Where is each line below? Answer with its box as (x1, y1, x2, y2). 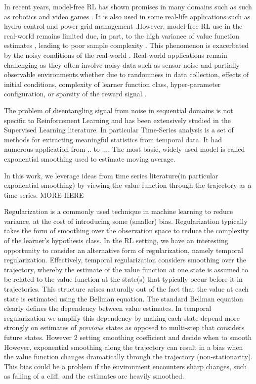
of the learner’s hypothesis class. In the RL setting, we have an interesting (4, 235, 228, 246)
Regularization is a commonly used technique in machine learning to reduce (4, 206, 233, 216)
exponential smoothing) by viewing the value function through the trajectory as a (4, 180, 252, 190)
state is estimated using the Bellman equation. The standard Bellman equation (4, 293, 243, 303)
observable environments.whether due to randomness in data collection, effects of (4, 69, 249, 80)
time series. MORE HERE (4, 189, 84, 200)
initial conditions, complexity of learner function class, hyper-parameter (4, 79, 221, 89)
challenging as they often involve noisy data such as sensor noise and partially (4, 59, 240, 70)
